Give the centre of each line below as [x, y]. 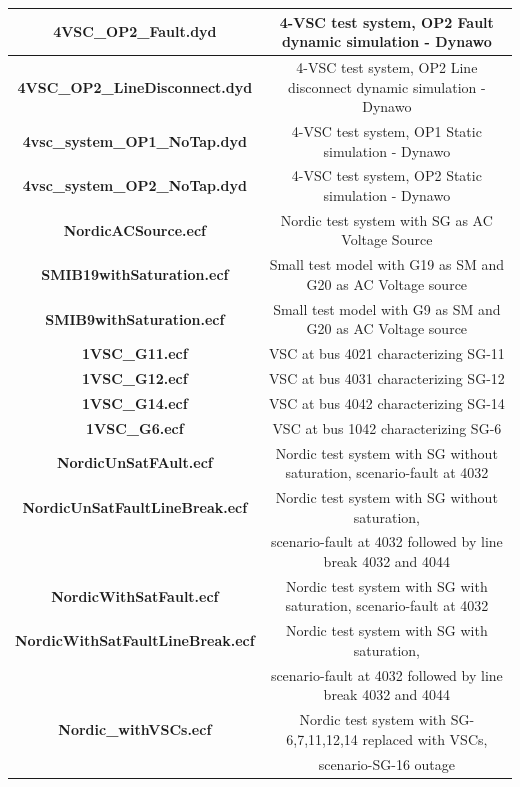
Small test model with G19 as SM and [387, 264]
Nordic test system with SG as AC [386, 219]
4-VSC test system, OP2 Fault [386, 21]
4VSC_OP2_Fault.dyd [135, 31]
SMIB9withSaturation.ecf [135, 318]
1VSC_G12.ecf [135, 378]
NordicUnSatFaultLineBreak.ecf [135, 506]
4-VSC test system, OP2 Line [387, 66]
